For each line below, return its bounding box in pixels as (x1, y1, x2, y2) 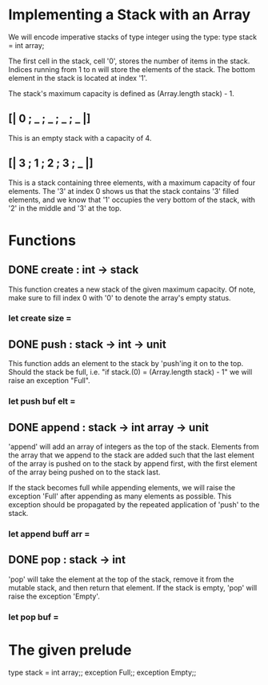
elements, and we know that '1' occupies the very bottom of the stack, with (8, 195, 256, 204)
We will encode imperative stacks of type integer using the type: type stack (8, 32, 258, 42)
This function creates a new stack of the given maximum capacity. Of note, (8, 284, 256, 294)
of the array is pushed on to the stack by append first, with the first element (8, 459, 258, 469)
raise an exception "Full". (8, 376, 90, 385)
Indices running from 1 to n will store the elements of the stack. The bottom (8, 64, 256, 74)
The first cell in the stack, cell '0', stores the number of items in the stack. (8, 56, 250, 66)
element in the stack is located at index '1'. (8, 73, 148, 83)
